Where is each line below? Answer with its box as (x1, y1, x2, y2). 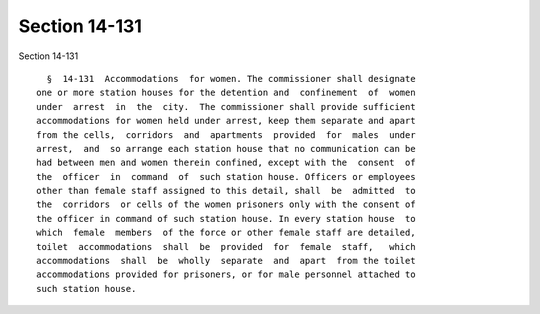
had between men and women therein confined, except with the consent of (36, 157, 416, 169)
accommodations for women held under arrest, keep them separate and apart (36, 115, 416, 127)
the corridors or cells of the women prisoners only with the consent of (36, 199, 416, 210)
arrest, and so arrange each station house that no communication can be (36, 143, 416, 154)
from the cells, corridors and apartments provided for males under (36, 129, 416, 140)
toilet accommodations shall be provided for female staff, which (36, 241, 416, 252)
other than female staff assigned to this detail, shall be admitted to (36, 185, 416, 197)
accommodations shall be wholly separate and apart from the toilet (36, 255, 416, 267)
